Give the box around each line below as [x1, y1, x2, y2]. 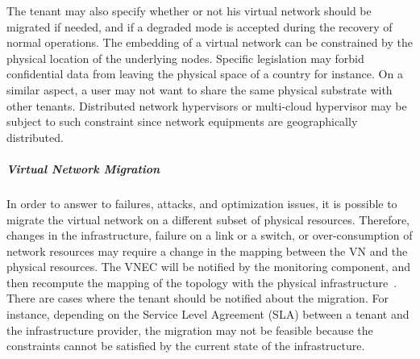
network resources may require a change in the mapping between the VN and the [6, 242, 408, 259]
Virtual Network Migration [6, 160, 160, 177]
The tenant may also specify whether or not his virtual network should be [6, 2, 372, 19]
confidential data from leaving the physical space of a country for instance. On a [6, 65, 403, 82]
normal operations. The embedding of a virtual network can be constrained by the [6, 34, 413, 51]
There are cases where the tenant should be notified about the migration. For [6, 290, 389, 307]
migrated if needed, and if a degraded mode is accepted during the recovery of [6, 18, 393, 35]
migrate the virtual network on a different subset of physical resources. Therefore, [6, 211, 410, 228]
